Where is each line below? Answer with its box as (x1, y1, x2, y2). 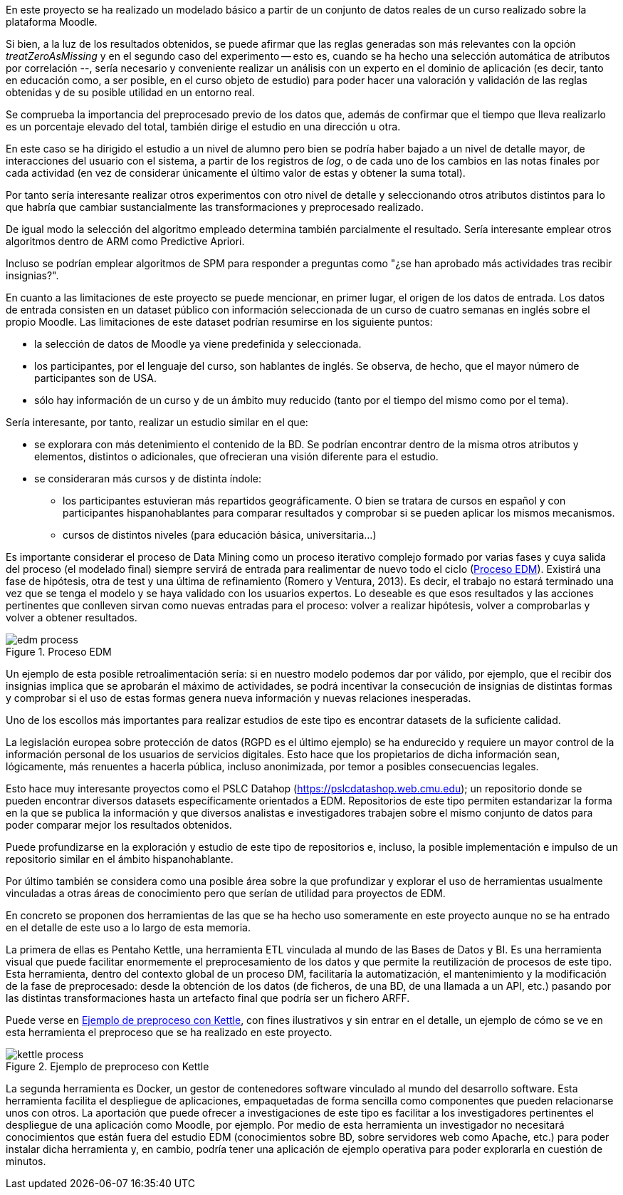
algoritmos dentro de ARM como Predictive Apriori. (6, 235, 245, 247)
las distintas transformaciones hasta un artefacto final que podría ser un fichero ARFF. (6, 992, 410, 1004)
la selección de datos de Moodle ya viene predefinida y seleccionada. (34, 338, 362, 350)
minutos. (6, 1155, 46, 1167)
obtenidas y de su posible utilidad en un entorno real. (6, 86, 255, 98)
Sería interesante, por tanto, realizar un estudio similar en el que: (6, 416, 308, 428)
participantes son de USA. (34, 372, 157, 384)
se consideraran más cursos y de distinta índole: (34, 472, 261, 485)
